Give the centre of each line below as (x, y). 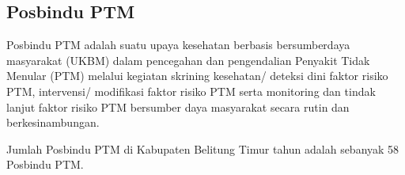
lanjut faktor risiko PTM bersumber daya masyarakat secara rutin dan (178, 107)
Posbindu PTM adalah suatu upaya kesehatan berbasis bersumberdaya (178, 45)
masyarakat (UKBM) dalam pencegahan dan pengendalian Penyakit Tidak (188, 60)
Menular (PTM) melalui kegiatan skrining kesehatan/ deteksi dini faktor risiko (197, 76)
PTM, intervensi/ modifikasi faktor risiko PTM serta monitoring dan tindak (191, 91)
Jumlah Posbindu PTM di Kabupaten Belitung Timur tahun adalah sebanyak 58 (203, 148)
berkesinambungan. (53, 122)
